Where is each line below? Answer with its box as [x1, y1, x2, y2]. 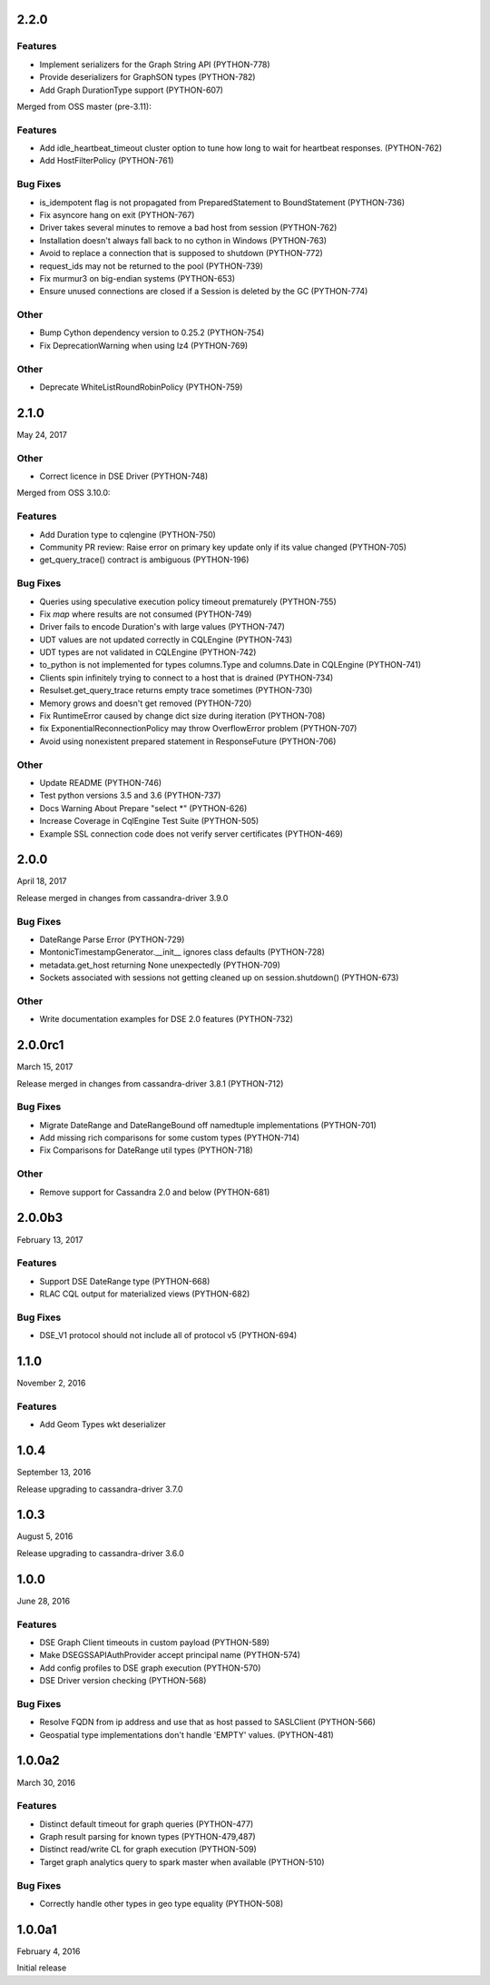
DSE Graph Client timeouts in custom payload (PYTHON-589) [39, 1636, 270, 1648]
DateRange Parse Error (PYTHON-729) [39, 934, 185, 945]
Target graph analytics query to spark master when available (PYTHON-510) [39, 1856, 326, 1867]
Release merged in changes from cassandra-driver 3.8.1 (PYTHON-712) [16, 1077, 284, 1089]
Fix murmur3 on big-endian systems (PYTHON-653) [39, 273, 236, 283]
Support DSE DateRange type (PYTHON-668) [39, 1275, 211, 1286]
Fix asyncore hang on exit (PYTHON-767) [39, 210, 195, 220]
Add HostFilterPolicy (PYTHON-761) [39, 155, 174, 166]
